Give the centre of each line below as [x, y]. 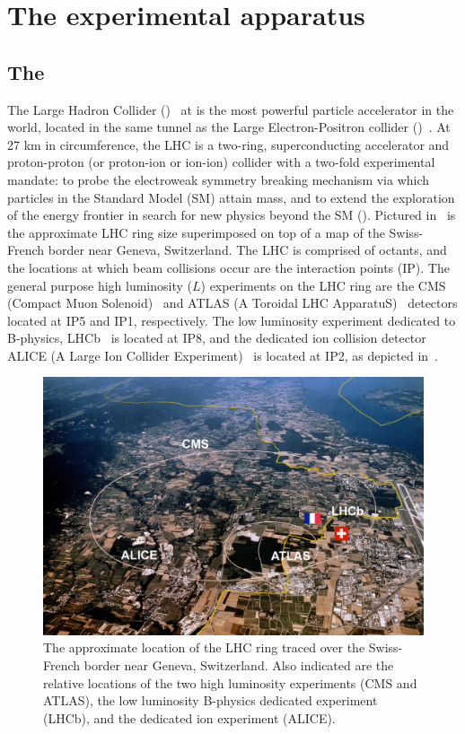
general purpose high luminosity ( [100, 285]
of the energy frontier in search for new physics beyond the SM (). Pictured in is [232, 215]
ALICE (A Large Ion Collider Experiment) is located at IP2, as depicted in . [223, 355]
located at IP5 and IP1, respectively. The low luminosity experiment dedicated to [232, 320]
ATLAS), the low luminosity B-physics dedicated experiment [211, 700]
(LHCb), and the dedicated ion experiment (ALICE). [189, 717]
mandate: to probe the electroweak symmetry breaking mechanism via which [219, 179]
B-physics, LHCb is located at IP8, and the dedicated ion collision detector [217, 338]
